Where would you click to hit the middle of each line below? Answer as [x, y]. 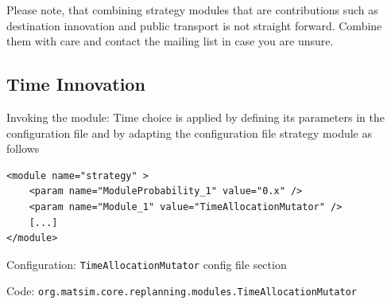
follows [23, 148]
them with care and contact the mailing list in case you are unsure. [170, 41]
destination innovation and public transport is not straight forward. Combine [194, 25]
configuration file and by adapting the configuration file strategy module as [189, 133]
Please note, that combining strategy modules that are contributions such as [192, 10]
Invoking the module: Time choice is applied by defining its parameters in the [195, 117]
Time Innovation [76, 84]
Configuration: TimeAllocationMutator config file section [147, 264]
